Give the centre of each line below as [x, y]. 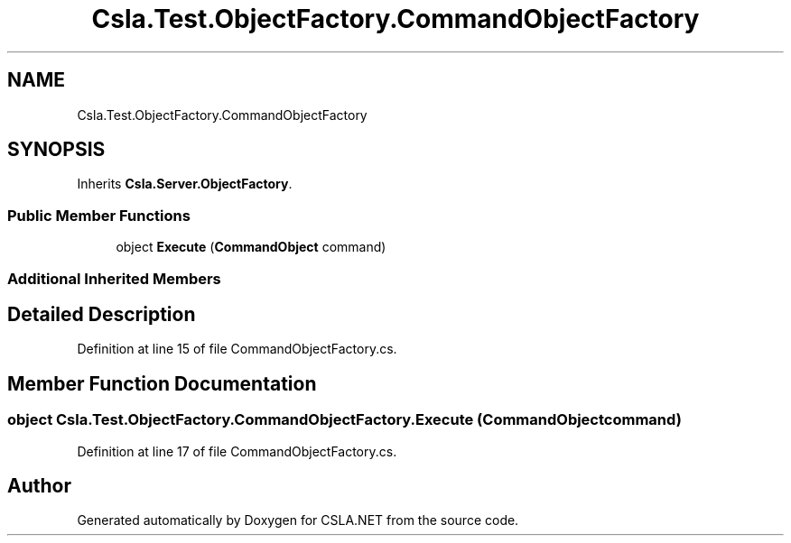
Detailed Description [102, 314]
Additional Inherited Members [114, 278]
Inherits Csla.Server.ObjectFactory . [185, 184]
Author [39, 486]
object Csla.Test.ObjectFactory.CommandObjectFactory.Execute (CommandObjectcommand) [344, 420]
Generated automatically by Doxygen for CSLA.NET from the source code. [298, 520]
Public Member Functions [99, 215]
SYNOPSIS [56, 150]
